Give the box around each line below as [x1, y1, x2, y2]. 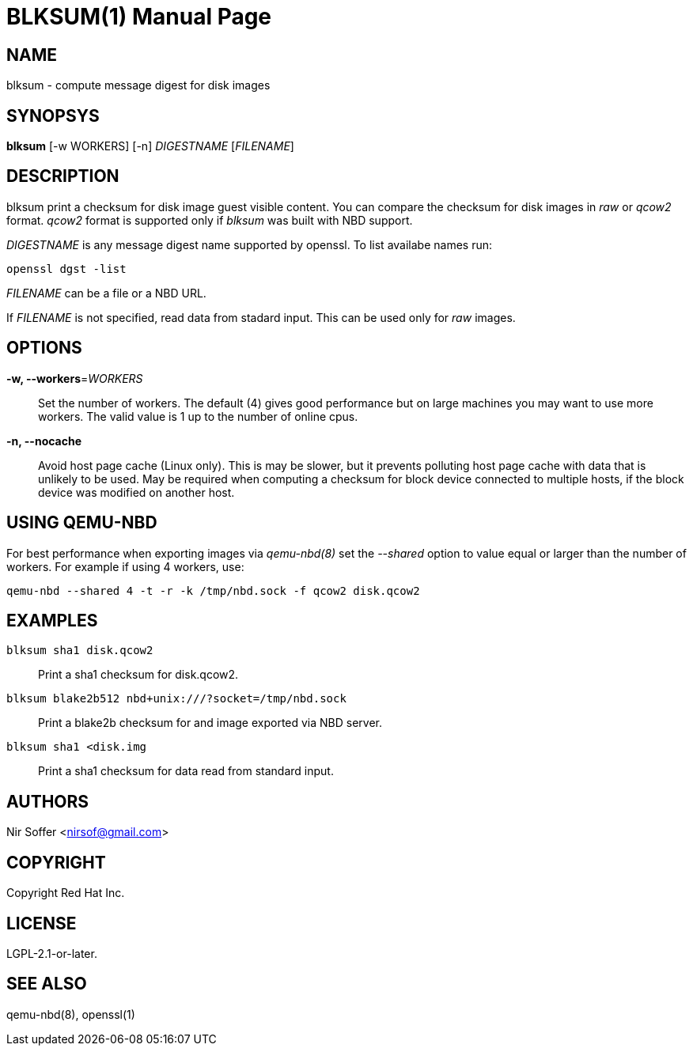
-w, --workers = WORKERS [6, 371, 143, 385]
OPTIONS [6, 338, 82, 358]
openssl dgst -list [6, 262, 127, 275]
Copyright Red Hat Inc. [6, 886, 125, 900]
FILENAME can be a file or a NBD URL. [6, 286, 206, 300]
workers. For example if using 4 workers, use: [6, 559, 244, 573]
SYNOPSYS [6, 105, 100, 126]
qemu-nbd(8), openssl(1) [6, 1007, 135, 1021]
